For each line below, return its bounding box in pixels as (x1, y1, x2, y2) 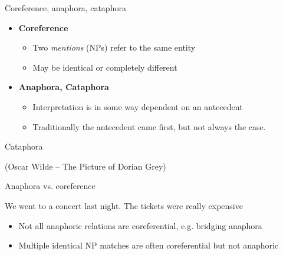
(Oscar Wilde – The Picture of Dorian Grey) (5, 160, 166, 172)
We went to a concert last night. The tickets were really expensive (5, 199, 243, 211)
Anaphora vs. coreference (5, 180, 96, 192)
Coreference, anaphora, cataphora (5, 2, 126, 14)
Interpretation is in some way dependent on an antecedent (32, 100, 243, 112)
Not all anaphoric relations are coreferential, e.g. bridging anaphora (18, 219, 262, 231)
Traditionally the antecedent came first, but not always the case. (32, 120, 266, 133)
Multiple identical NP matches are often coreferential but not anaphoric (18, 239, 279, 251)
